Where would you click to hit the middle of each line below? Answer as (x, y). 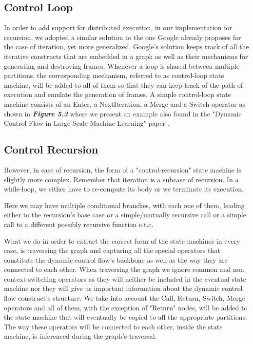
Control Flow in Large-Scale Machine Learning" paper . (87, 123)
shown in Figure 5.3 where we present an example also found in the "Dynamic (123, 113)
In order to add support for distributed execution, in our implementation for (118, 28)
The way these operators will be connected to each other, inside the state (113, 326)
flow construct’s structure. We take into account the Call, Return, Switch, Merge (125, 298)
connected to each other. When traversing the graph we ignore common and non (124, 269)
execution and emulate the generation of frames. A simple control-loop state (117, 94)
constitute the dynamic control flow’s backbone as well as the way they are (116, 259)
